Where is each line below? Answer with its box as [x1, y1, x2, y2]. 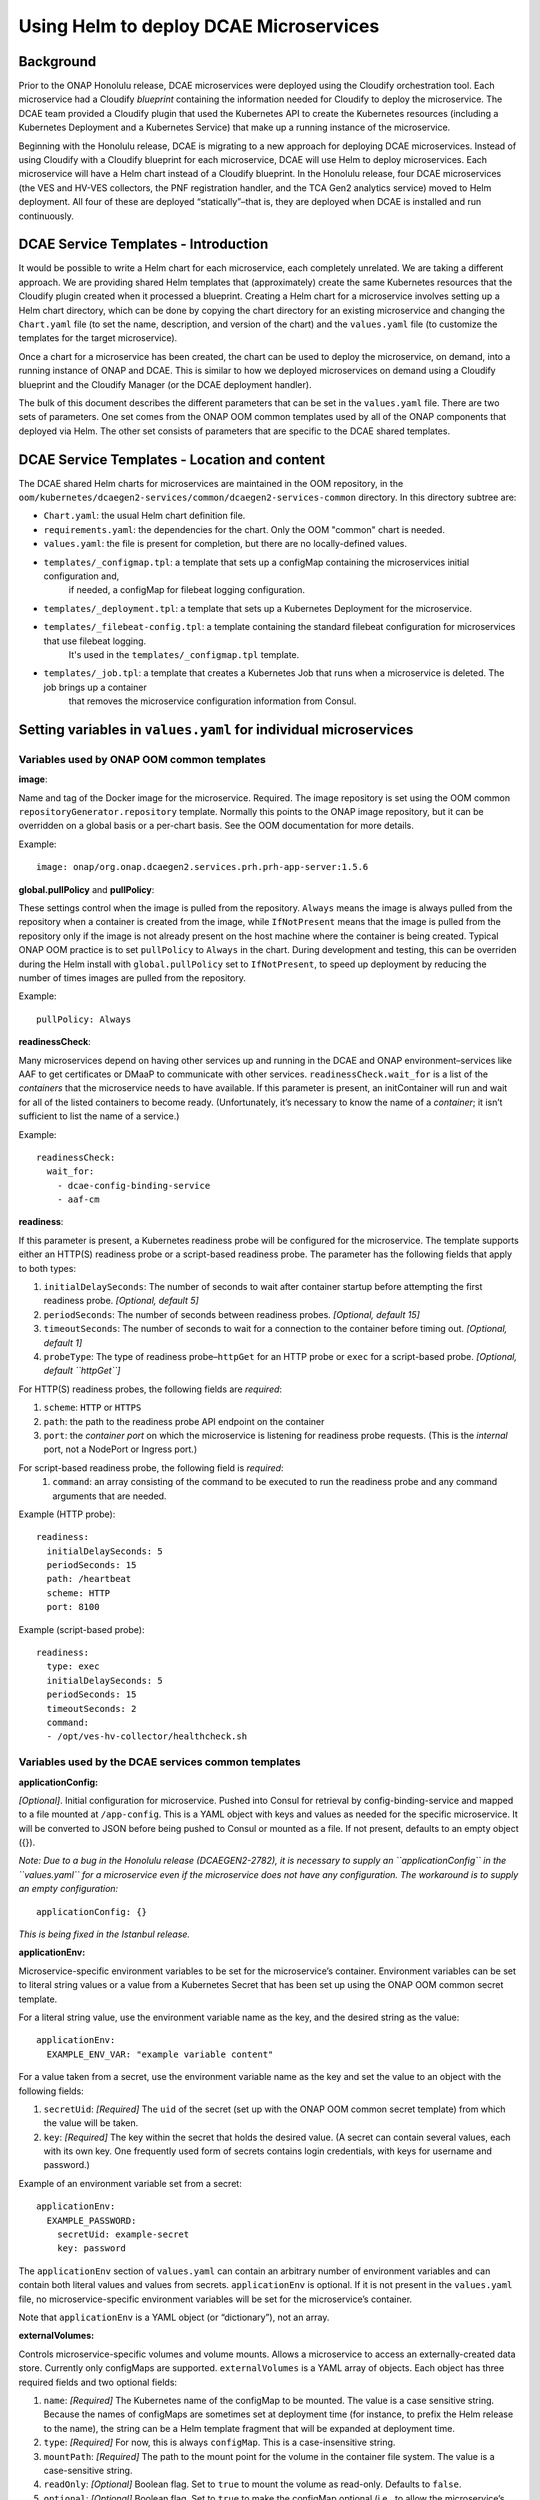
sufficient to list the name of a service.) [18, 1110, 180, 1122]
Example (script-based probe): [18, 1623, 145, 1635]
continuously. [18, 210, 74, 222]
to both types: [18, 1262, 77, 1274]
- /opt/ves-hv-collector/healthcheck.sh [46, 1731, 248, 1742]
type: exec [46, 1661, 100, 1672]
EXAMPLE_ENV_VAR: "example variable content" [46, 2048, 274, 2060]
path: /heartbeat [46, 1573, 132, 1585]
